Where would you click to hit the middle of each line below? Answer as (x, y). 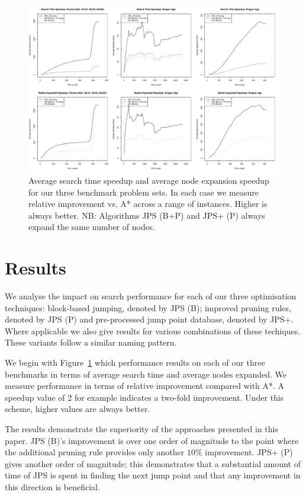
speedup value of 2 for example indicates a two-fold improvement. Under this (144, 397)
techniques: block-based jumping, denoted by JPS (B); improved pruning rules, (148, 307)
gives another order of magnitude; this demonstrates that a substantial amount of (153, 463)
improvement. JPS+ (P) (249, 452)
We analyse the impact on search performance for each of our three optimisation (151, 296)
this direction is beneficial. (52, 486)
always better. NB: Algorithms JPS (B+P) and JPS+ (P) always (147, 215)
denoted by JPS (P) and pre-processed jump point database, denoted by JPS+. (149, 319)
